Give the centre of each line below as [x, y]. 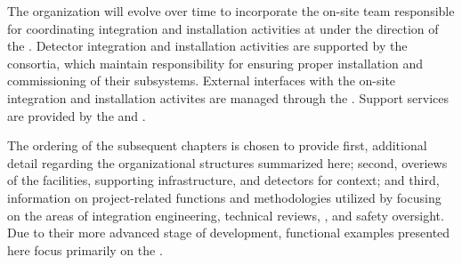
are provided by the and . [77, 115]
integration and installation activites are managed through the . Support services [228, 97]
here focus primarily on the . [85, 249]
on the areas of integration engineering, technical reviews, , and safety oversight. [226, 215]
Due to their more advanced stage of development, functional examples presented [229, 233]
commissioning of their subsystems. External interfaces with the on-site [202, 80]
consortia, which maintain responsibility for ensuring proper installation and [215, 63]
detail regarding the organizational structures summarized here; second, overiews [227, 162]
